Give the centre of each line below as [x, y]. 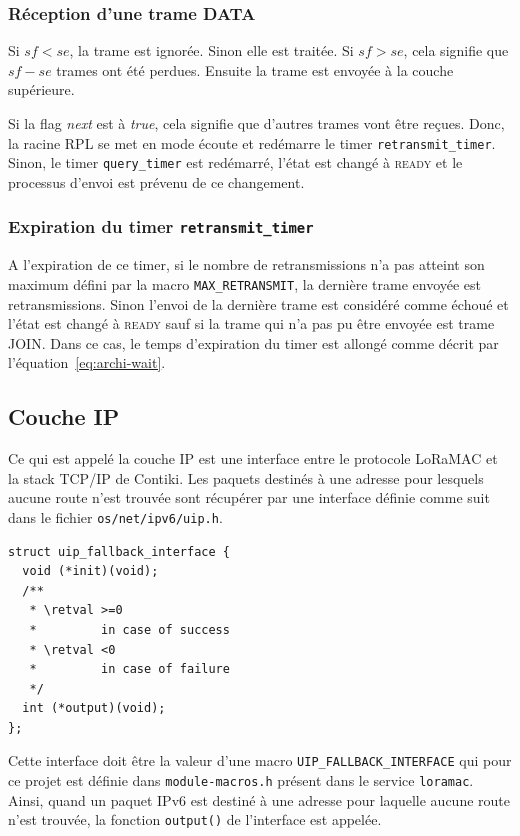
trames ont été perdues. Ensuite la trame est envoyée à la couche [255, 69]
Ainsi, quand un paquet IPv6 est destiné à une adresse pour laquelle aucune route [259, 799]
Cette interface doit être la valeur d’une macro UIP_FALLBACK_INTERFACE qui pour [260, 760]
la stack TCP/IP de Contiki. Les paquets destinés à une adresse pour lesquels [246, 477]
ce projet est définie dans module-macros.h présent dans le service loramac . [241, 780]
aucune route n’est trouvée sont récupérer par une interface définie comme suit [249, 497]
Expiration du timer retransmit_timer [161, 226]
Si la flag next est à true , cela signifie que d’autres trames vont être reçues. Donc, [256, 123]
